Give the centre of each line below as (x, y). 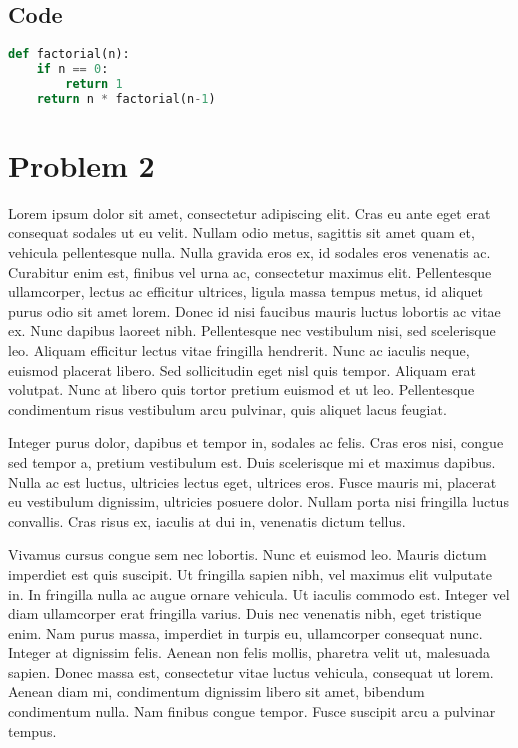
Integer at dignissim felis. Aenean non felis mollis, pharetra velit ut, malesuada (249, 652)
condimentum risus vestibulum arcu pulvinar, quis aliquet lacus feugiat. (227, 408)
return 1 (94, 83)
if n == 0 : (72, 69)
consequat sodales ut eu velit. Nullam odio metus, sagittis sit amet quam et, (241, 232)
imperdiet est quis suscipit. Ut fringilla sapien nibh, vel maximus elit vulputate (250, 573)
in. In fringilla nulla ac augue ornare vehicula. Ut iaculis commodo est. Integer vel (259, 593)
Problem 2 (81, 164)
